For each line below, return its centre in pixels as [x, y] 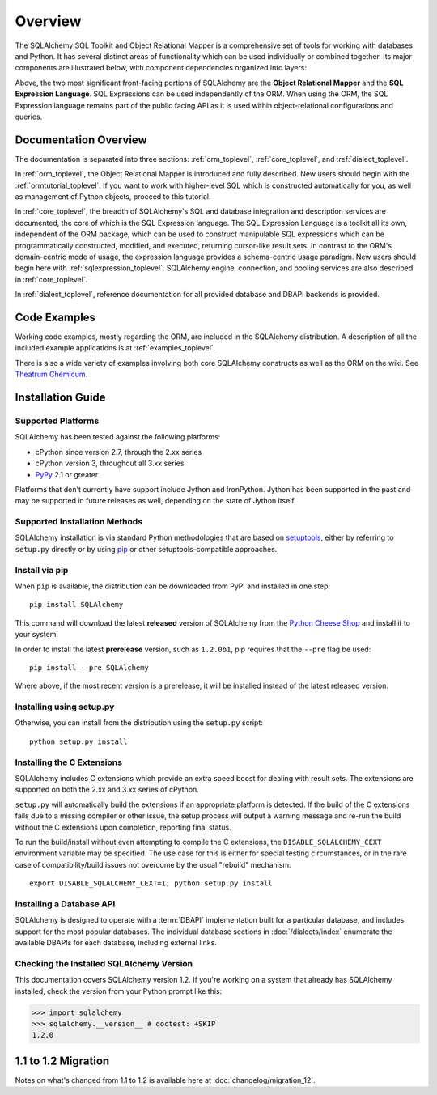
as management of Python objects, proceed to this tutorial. [113, 196]
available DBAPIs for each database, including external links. [116, 943]
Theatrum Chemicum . [51, 374]
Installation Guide [60, 397]
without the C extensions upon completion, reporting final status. [123, 827]
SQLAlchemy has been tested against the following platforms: [118, 437]
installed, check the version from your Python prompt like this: [119, 991]
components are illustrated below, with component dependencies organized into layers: [161, 68]
